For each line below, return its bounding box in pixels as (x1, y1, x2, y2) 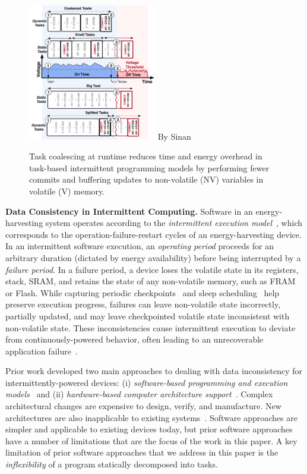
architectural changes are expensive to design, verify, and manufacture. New (5, 400, 281, 412)
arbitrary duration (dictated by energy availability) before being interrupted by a (5, 251, 301, 263)
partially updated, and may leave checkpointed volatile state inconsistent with (5, 309, 290, 322)
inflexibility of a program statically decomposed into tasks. (5, 458, 218, 470)
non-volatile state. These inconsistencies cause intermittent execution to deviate (5, 321, 296, 334)
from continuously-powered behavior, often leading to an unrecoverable (5, 333, 264, 346)
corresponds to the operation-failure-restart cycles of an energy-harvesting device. (5, 228, 302, 240)
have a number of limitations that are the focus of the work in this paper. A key (5, 434, 297, 447)
